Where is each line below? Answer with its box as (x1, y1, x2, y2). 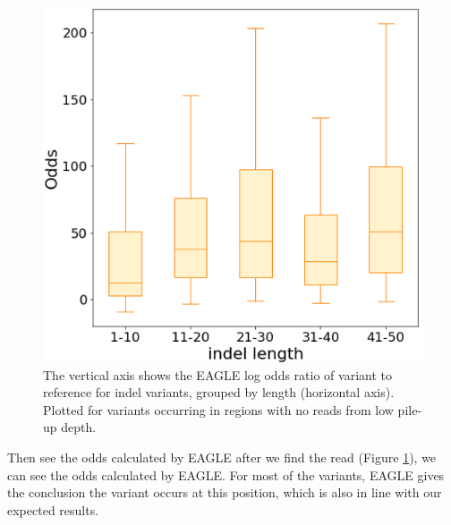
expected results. (7, 500, 99, 519)
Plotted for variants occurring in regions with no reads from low (43, 400, 394, 419)
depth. (61, 418, 97, 436)
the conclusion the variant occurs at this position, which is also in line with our (7, 483, 442, 502)
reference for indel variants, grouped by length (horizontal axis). (43, 383, 395, 402)
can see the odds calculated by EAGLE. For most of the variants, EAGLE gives (7, 465, 445, 484)
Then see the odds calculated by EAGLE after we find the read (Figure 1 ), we (7, 447, 437, 466)
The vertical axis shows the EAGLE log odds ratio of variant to (43, 365, 392, 384)
